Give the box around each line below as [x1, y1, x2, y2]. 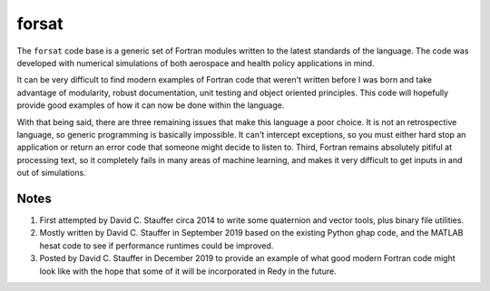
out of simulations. [16, 168, 86, 179]
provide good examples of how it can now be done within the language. [16, 100, 285, 111]
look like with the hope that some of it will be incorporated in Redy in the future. [39, 266, 337, 276]
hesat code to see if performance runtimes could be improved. [39, 240, 274, 251]
